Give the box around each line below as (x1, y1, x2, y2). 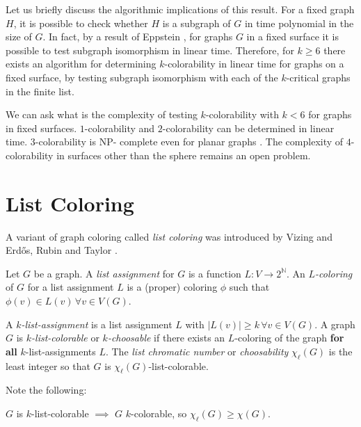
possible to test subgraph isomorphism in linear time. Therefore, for (6, 42, 294, 57)
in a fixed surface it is (246, 29, 339, 44)
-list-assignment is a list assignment (21, 316, 173, 331)
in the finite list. (6, 83, 74, 98)
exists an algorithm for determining (6, 56, 157, 71)
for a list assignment (27, 280, 114, 294)
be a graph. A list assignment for (33, 266, 175, 280)
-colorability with (205, 107, 279, 122)
